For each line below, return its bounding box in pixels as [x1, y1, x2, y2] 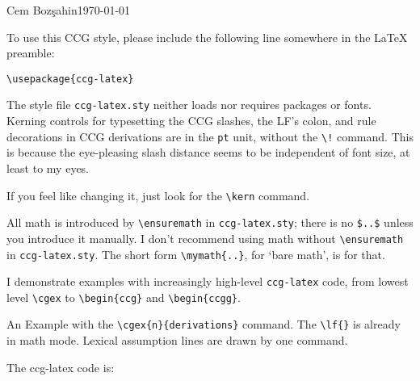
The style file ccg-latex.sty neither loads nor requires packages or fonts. [6, 96, 372, 113]
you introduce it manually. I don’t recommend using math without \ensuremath [6, 229, 404, 246]
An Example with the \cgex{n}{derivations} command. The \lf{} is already [6, 316, 401, 333]
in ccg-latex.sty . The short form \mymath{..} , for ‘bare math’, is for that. [6, 245, 385, 262]
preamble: [6, 44, 55, 61]
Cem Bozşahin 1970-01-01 [6, 2, 131, 18]
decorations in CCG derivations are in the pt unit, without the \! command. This [6, 128, 414, 144]
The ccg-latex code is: [6, 358, 115, 375]
